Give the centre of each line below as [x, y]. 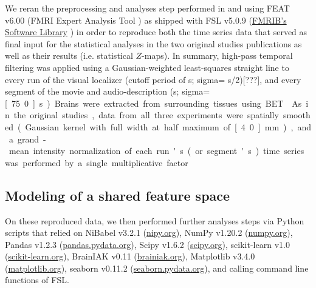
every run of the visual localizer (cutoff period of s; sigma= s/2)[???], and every [153, 79]
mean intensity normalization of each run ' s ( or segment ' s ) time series [156, 151]
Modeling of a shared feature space [118, 195]
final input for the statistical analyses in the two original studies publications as [153, 43]
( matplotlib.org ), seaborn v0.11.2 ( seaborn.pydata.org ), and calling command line [157, 268]
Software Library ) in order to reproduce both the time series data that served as [156, 32]
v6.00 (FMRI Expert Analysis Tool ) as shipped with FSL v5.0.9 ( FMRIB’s [146, 20]
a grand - [27, 139]
